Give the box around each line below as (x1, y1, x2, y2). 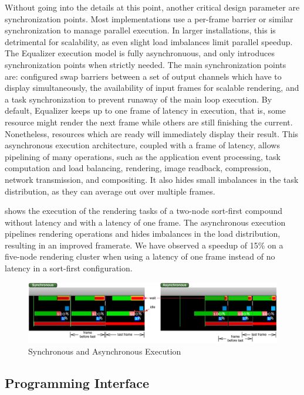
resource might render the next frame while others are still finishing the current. (5, 115, 293, 128)
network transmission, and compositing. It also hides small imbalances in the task (5, 173, 299, 185)
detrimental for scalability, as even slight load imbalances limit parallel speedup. (5, 35, 293, 47)
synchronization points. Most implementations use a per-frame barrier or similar (5, 12, 293, 25)
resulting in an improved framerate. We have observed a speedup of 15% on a (5, 239, 283, 251)
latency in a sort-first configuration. (5, 262, 133, 274)
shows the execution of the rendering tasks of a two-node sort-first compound (5, 205, 283, 217)
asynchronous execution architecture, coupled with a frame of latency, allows (5, 139, 280, 151)
